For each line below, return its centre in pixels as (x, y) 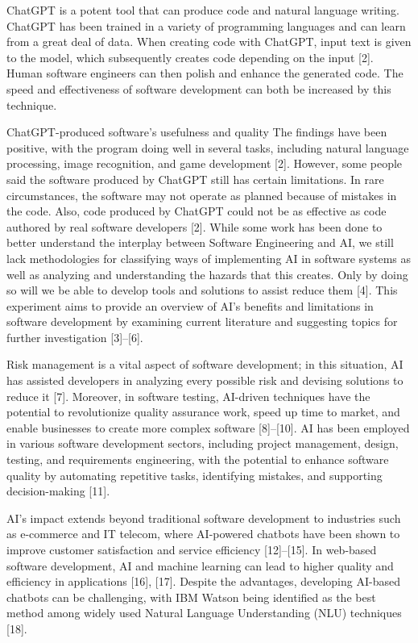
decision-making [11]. (58, 491)
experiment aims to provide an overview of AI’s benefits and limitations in (190, 305)
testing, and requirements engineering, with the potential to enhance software (198, 459)
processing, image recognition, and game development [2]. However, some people (205, 163)
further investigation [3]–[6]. (75, 337)
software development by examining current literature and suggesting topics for (202, 321)
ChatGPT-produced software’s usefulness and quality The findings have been (197, 132)
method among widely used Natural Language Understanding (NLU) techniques (204, 613)
